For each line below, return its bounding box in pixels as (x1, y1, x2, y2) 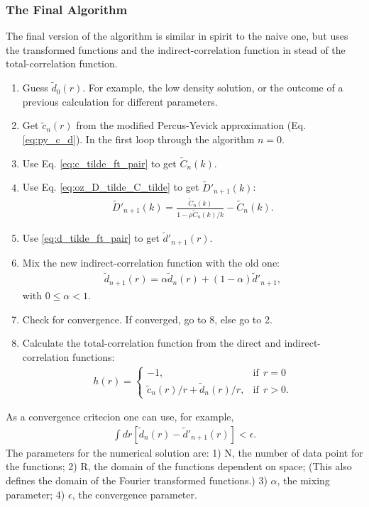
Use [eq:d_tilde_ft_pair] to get (22, 230, 160, 245)
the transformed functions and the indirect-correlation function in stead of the (6, 42, 346, 57)
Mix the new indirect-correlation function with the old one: (22, 255, 280, 269)
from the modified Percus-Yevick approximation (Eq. (76, 118, 307, 133)
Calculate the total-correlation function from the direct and (22, 335, 281, 350)
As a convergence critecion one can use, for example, (6, 409, 234, 424)
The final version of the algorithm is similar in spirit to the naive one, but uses (6, 28, 348, 43)
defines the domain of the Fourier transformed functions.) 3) (6, 472, 268, 487)
